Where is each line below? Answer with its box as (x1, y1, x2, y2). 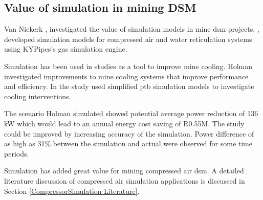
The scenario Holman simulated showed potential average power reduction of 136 (4, 108, 258, 119)
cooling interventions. (4, 91, 71, 101)
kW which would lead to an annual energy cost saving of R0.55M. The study (4, 118, 245, 128)
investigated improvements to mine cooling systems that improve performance (4, 71, 249, 81)
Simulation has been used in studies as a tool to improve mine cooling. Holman (4, 60, 252, 71)
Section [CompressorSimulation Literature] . (4, 185, 140, 196)
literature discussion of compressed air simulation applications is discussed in (4, 175, 245, 186)
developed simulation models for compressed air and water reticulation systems (4, 33, 252, 44)
